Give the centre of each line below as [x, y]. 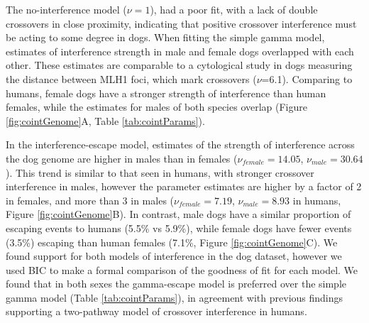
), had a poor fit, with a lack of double [234, 9]
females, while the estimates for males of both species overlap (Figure [156, 107]
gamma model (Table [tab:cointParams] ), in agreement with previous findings [175, 297]
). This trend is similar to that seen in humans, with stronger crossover [160, 172]
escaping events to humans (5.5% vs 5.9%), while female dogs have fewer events [179, 228]
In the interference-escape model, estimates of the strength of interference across [180, 144]
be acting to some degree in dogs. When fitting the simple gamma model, [165, 37]
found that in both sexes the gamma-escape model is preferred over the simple [176, 284]
